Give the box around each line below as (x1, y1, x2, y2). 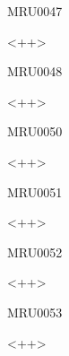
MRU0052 (7, 242, 63, 261)
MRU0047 (7, 2, 63, 20)
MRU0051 (7, 182, 63, 201)
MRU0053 (7, 302, 63, 321)
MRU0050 (7, 122, 63, 141)
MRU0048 (7, 62, 63, 81)
